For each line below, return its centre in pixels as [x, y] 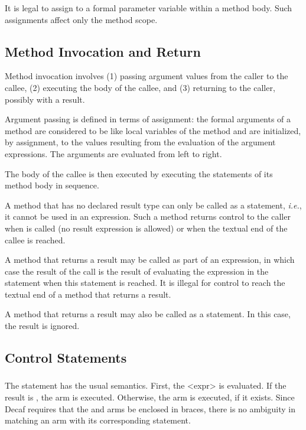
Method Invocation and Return [103, 51]
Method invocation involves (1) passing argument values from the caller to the [147, 76]
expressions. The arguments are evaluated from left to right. [113, 153]
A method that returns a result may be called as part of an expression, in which [150, 260]
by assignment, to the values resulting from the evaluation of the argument [140, 142]
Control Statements [66, 358]
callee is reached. [35, 240]
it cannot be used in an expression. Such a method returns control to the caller [148, 216]
